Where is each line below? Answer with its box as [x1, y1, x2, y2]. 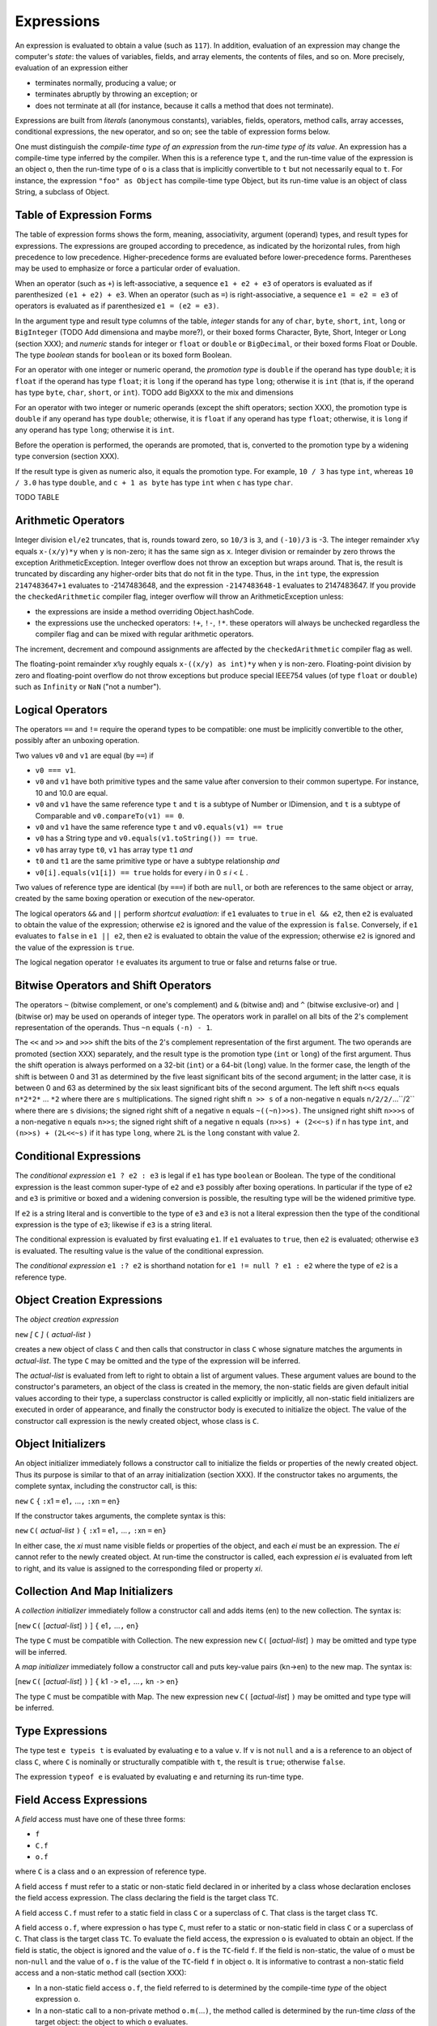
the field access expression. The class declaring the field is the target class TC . [15, 1893, 279, 1903]
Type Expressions [15, 1725, 108, 1738]
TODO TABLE [15, 493, 60, 502]
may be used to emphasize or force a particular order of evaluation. [15, 263, 240, 273]
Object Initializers [15, 1437, 106, 1451]
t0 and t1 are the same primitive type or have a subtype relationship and [35, 856, 280, 866]
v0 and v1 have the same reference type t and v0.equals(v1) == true [35, 822, 283, 831]
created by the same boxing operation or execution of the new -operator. [15, 894, 255, 904]
